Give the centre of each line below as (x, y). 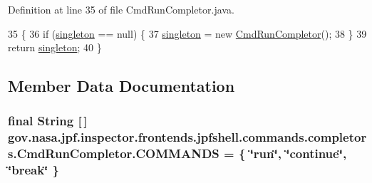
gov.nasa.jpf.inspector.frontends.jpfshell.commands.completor (187, 137)
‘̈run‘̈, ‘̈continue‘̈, (298, 153)
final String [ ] (48, 121)
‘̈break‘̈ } (34, 170)
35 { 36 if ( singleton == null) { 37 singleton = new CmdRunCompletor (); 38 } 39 (187, 33)
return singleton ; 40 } (55, 47)
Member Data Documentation (122, 86)
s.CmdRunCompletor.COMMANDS (114, 153)
